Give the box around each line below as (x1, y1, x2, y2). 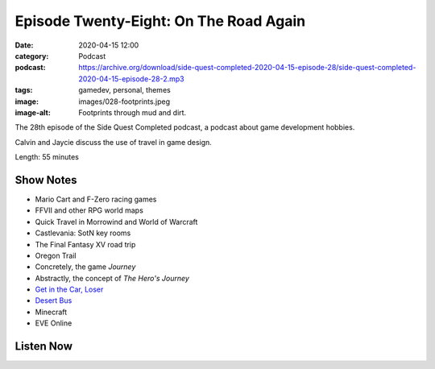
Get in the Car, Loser (35, 284, 104, 294)
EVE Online (35, 318, 72, 328)
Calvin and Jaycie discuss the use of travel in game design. (14, 137, 213, 147)
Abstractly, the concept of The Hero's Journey (35, 273, 189, 283)
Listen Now (14, 339, 72, 354)
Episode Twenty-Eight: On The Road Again (14, 12, 306, 30)
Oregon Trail (35, 251, 77, 260)
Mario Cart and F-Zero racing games (35, 194, 157, 204)
